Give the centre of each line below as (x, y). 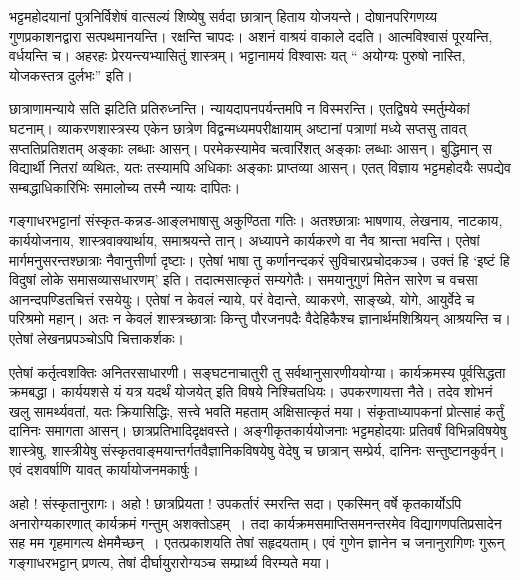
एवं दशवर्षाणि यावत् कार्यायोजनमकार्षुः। (104, 469)
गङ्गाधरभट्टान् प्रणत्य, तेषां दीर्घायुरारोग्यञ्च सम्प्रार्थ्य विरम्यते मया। (170, 561)
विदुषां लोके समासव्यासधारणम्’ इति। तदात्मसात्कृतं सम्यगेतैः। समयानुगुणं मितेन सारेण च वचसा (243, 279)
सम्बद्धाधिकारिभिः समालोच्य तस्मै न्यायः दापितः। (125, 186)
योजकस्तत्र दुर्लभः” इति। (71, 74)
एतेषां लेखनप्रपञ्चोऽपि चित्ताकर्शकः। (96, 337)
